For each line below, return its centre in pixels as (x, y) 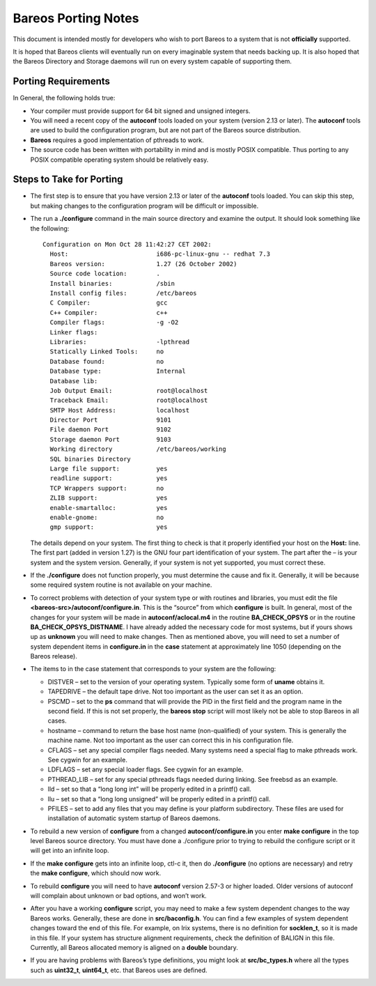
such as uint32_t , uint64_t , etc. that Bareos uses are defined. (119, 970)
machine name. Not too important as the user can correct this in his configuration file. (171, 740)
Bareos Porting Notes (76, 18)
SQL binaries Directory (91, 459)
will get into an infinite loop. (70, 851)
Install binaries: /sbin (112, 283)
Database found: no (107, 361)
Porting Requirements (62, 81)
